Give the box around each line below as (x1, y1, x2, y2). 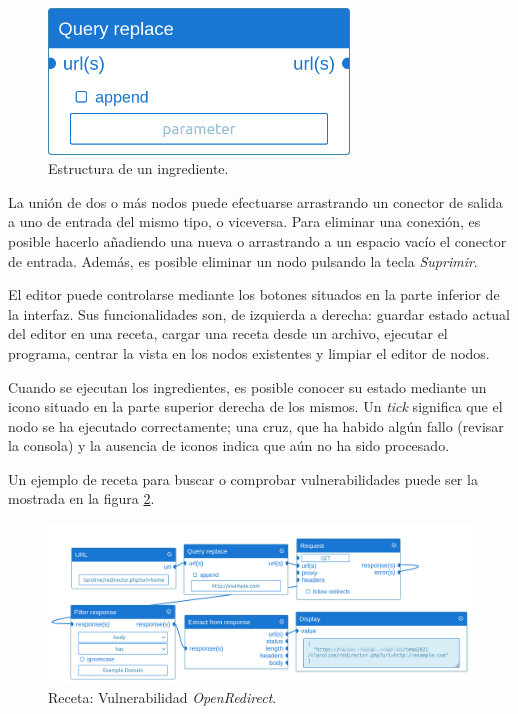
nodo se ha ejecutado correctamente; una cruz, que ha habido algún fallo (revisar (8, 415, 504, 436)
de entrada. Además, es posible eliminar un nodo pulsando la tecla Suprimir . (8, 250, 478, 271)
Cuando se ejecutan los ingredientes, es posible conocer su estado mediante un (8, 376, 487, 397)
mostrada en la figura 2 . (8, 488, 155, 509)
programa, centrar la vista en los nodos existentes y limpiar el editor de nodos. (8, 342, 490, 363)
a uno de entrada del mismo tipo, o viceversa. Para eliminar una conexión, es (8, 211, 481, 232)
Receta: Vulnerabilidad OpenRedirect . (48, 686, 277, 707)
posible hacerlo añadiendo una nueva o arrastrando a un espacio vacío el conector (8, 230, 507, 251)
